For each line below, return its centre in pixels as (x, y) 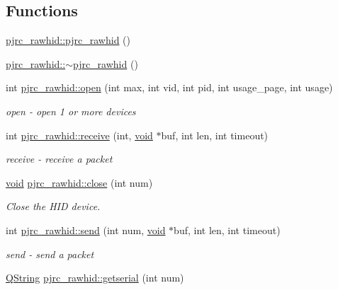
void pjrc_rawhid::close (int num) (79, 182)
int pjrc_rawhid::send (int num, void (86, 230)
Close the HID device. (53, 206)
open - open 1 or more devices (71, 111)
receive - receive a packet (59, 159)
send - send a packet (50, 254)
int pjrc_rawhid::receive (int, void (79, 135)
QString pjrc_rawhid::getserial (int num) (95, 278)
